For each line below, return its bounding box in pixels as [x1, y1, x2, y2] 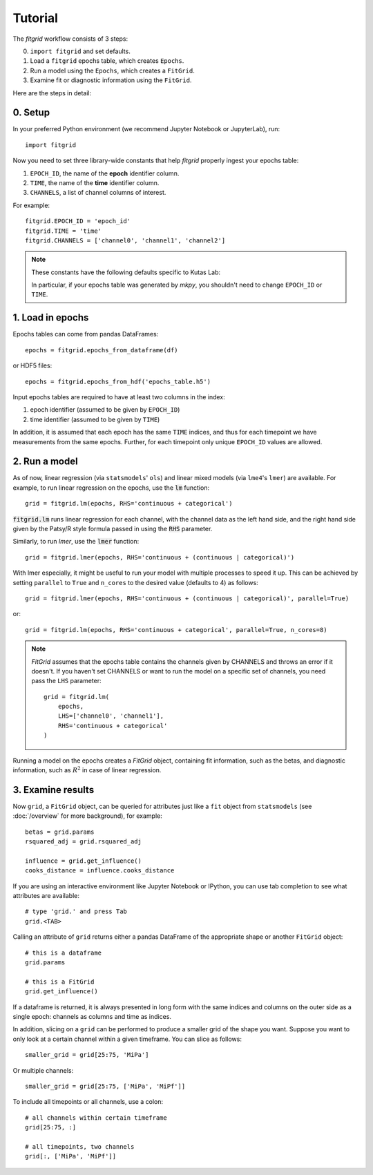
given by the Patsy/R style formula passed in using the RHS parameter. [12, 524, 213, 533]
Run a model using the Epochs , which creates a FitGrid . [30, 66, 195, 75]
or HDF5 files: [12, 361, 52, 370]
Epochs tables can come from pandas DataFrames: [12, 330, 159, 338]
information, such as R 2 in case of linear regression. [12, 765, 162, 774]
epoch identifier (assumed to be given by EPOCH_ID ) [30, 405, 180, 414]
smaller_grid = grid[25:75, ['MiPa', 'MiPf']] [25, 1082, 186, 1090]
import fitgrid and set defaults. [30, 47, 131, 55]
